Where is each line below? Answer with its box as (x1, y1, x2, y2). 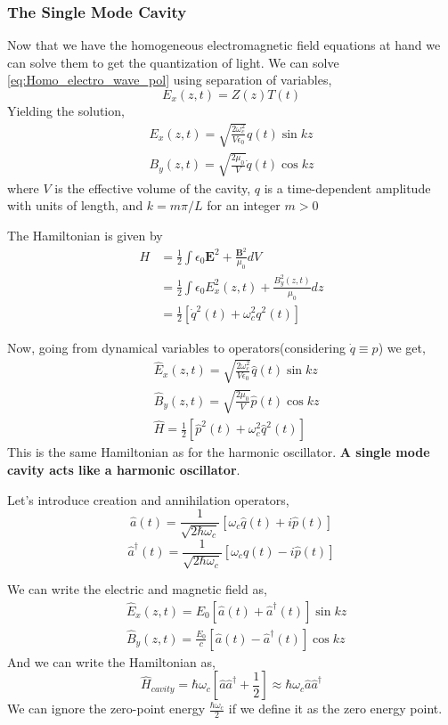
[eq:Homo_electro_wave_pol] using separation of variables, (7, 70, 332, 89)
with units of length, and (7, 196, 143, 215)
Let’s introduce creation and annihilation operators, (7, 490, 289, 509)
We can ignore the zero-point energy (7, 699, 206, 718)
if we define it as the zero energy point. (228, 699, 443, 718)
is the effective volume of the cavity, (54, 178, 251, 197)
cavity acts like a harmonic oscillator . (7, 460, 240, 478)
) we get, (378, 338, 426, 356)
